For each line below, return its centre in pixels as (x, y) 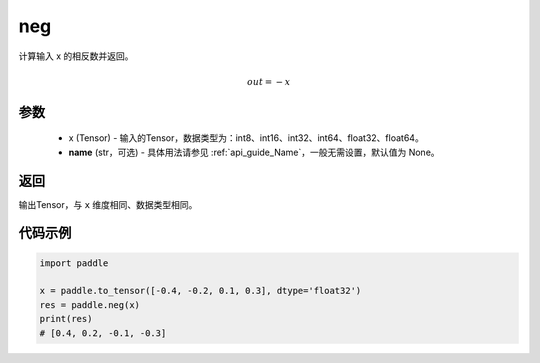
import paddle (74, 263)
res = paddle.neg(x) (89, 304)
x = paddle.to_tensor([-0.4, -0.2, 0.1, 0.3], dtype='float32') (200, 291)
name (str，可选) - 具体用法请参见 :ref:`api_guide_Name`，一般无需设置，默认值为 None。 (254, 152)
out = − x (268, 81)
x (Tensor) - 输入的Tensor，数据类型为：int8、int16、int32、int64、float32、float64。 (246, 138)
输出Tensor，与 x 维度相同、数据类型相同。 (108, 204)
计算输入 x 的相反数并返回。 (76, 56)
